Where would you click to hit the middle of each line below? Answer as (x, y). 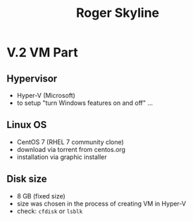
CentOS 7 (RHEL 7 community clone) (70, 141)
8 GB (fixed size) (41, 196)
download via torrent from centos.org (71, 149)
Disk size (27, 179)
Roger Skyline (118, 13)
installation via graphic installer (62, 157)
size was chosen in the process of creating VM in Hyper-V (101, 203)
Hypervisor (32, 78)
